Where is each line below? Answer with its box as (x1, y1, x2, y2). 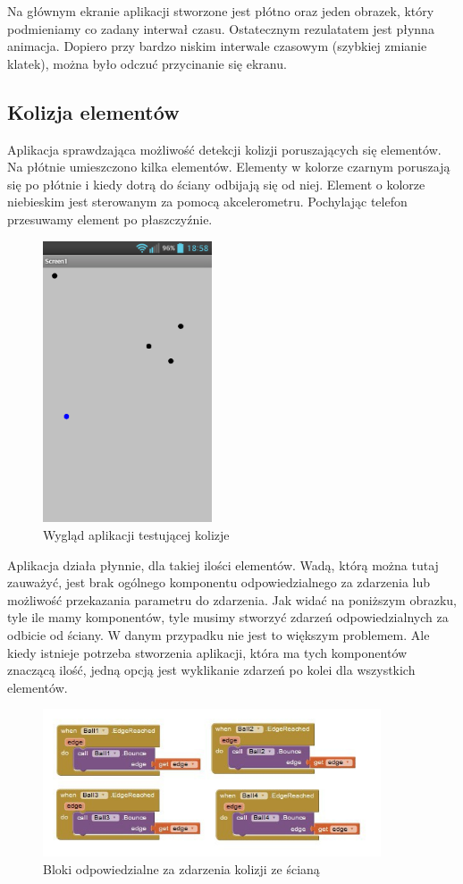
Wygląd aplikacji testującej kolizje (43, 526, 230, 544)
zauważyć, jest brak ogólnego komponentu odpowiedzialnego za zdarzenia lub (7, 573, 431, 592)
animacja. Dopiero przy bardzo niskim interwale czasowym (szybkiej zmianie (7, 37, 427, 55)
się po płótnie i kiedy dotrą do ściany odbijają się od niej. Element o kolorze (7, 174, 425, 193)
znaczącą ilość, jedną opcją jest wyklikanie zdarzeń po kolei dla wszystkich (7, 661, 416, 679)
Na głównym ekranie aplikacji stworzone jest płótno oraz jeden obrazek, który (7, 2, 434, 20)
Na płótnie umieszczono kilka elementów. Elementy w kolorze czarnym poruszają (7, 157, 450, 176)
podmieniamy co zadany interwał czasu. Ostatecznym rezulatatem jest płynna (7, 19, 434, 38)
